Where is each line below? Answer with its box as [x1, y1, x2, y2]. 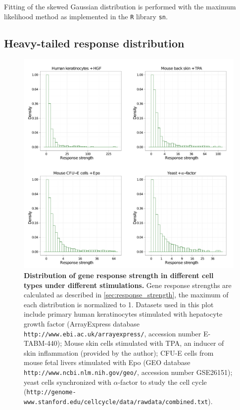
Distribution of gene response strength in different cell [24, 270, 214, 281]
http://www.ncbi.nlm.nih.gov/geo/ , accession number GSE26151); [24, 367, 233, 377]
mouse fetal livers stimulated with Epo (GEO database [24, 357, 191, 368]
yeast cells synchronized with [24, 376, 111, 387]
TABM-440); [24, 338, 62, 348]
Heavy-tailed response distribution [4, 35, 185, 50]
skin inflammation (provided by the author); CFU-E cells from [24, 347, 214, 358]
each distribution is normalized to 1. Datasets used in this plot [24, 299, 214, 309]
